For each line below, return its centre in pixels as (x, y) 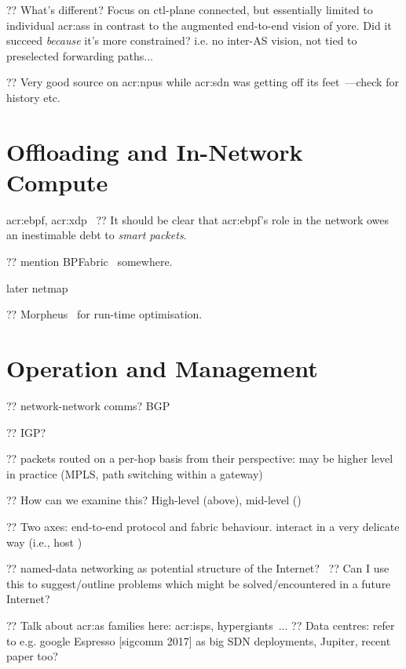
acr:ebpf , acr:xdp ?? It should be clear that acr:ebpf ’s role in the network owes (198, 219)
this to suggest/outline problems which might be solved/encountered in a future (199, 583)
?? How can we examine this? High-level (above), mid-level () (154, 500)
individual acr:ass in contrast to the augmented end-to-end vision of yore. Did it (199, 25)
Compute (57, 182)
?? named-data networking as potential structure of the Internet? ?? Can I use (198, 568)
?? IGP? (26, 432)
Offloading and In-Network (155, 151)
